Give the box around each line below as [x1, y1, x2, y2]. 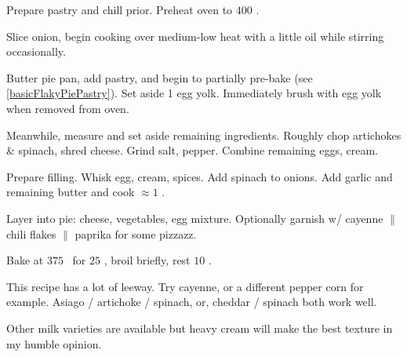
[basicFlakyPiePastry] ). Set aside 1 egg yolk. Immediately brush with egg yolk [6, 85, 382, 101]
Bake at [6, 252, 44, 268]
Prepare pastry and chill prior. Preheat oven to [6, 2, 233, 17]
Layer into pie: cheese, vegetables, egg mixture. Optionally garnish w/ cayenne [6, 209, 383, 226]
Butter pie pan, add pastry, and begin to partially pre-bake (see [6, 69, 313, 86]
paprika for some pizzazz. [74, 225, 197, 242]
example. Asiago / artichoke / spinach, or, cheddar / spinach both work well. [6, 293, 377, 310]
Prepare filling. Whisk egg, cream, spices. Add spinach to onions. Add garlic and [6, 168, 393, 184]
